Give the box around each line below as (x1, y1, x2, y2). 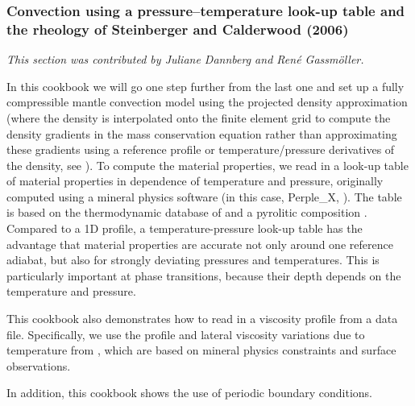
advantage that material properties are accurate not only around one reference (6, 235, 393, 252)
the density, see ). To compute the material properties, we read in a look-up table (6, 156, 409, 173)
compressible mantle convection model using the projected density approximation (6, 93, 408, 110)
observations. (6, 357, 71, 374)
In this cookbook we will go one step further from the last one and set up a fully (6, 77, 405, 94)
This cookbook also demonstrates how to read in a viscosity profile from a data (6, 310, 398, 327)
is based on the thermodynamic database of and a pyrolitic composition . (6, 204, 367, 221)
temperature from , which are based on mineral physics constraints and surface (6, 342, 396, 358)
